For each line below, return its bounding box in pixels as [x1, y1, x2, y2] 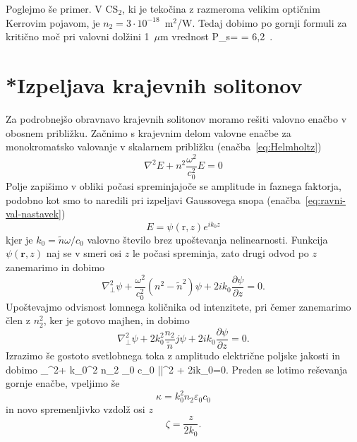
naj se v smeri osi [46, 246, 122, 261]
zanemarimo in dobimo [6, 259, 105, 274]
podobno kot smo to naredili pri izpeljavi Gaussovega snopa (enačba [6, 192, 301, 207]
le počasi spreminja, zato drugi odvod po [132, 246, 309, 261]
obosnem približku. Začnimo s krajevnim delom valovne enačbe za [6, 125, 291, 140]
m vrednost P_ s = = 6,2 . [159, 29, 273, 44]
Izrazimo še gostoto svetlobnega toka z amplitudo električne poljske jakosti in [6, 348, 341, 363]
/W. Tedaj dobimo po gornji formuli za [177, 15, 347, 30]
